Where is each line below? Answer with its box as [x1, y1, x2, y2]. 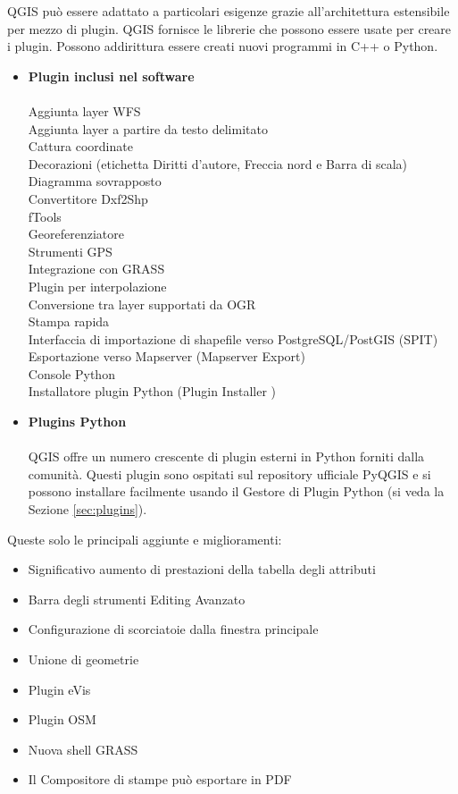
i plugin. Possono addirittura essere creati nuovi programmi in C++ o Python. [7, 37, 438, 55]
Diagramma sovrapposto [28, 172, 162, 190]
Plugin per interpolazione [28, 276, 167, 295]
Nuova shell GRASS [28, 739, 138, 758]
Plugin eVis [28, 680, 91, 698]
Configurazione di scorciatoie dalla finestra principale [28, 620, 319, 638]
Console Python [28, 364, 115, 383]
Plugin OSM [28, 710, 96, 729]
